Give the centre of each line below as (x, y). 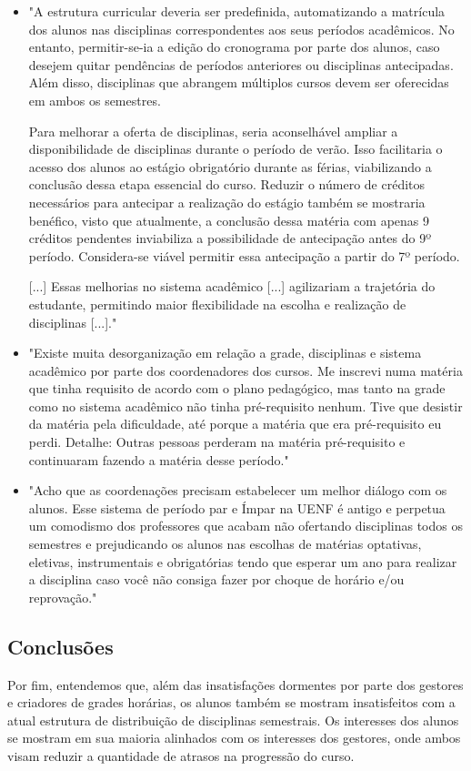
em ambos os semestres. (95, 100)
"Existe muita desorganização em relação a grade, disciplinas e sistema (225, 353)
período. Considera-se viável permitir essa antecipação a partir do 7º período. (244, 255)
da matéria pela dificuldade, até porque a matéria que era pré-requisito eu (235, 424)
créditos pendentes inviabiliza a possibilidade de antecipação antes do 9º (230, 238)
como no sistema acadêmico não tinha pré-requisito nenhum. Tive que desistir (246, 406)
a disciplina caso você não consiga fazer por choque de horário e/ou (216, 579)
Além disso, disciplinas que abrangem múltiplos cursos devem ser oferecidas (239, 82)
